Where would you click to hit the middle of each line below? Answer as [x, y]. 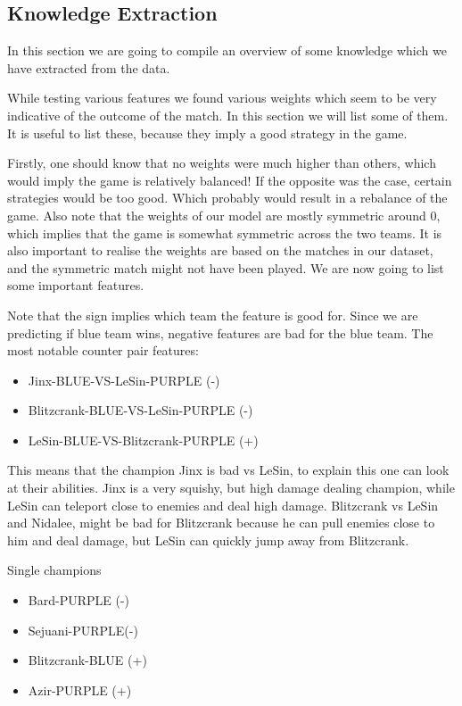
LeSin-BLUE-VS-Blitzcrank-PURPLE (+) [143, 440]
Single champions [54, 570]
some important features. [76, 285]
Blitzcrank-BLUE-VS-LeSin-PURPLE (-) [140, 410]
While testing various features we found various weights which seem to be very [222, 98]
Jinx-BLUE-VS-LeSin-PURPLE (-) [124, 380]
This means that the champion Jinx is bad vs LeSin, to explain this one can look [228, 470]
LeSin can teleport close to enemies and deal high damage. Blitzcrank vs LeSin [223, 505]
